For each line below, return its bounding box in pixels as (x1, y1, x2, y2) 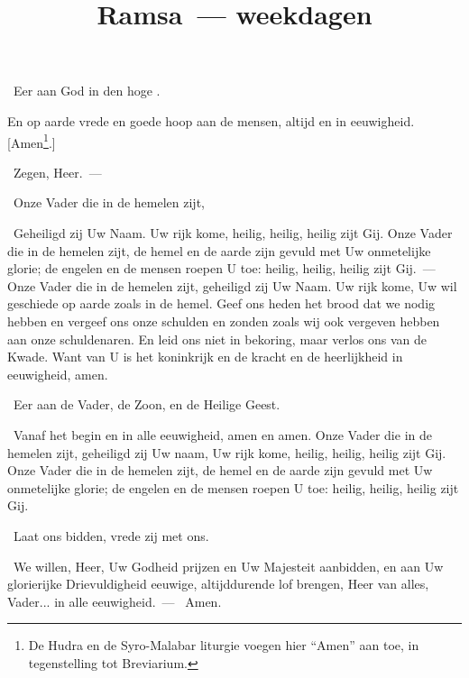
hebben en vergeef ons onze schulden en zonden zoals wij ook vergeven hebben (7, 311, 440, 330)
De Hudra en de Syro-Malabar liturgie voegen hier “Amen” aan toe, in (28, 636, 419, 655)
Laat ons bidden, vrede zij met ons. (13, 526, 209, 545)
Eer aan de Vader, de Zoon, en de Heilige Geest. (13, 395, 280, 414)
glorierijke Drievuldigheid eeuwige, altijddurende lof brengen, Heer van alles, (7, 574, 429, 593)
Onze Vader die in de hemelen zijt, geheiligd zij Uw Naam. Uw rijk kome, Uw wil (7, 276, 457, 295)
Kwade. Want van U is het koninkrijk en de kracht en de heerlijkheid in (7, 347, 403, 366)
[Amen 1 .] (7, 130, 56, 151)
